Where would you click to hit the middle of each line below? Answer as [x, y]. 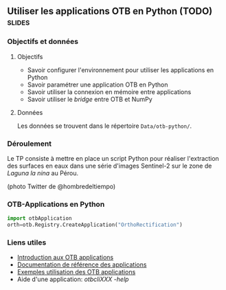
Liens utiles [27, 242]
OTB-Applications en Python [56, 204]
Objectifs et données [43, 42]
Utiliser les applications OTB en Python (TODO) [110, 11]
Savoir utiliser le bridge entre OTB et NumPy [90, 99]
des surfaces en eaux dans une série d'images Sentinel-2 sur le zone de [110, 166]
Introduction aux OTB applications [65, 258]
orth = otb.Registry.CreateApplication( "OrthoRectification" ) [95, 225]
